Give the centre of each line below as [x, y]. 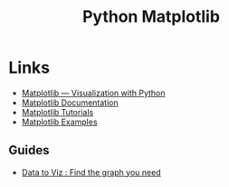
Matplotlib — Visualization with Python [93, 93]
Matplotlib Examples [59, 122]
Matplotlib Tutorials [57, 112]
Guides [29, 150]
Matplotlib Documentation [70, 103]
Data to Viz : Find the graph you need [91, 172]
